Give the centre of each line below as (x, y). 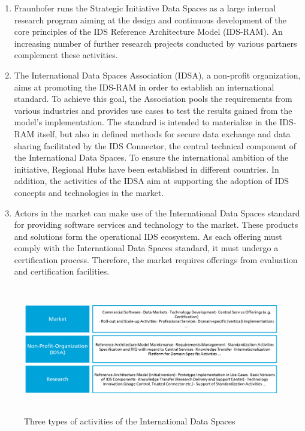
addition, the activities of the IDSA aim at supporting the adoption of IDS (152, 181)
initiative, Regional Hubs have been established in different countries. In (147, 169)
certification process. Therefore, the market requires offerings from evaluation (156, 259)
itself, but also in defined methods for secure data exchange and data (164, 133)
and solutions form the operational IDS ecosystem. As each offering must (148, 236)
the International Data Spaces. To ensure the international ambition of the (151, 157)
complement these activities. (66, 55)
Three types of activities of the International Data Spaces (130, 421)
